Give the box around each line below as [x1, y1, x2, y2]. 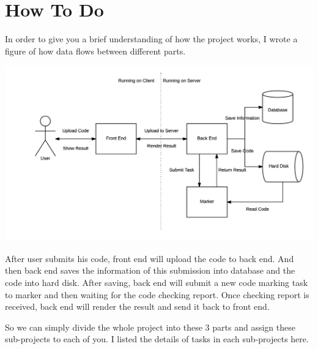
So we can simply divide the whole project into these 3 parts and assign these [5, 320, 295, 333]
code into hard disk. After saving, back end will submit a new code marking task [5, 276, 308, 289]
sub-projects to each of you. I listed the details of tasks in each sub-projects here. [5, 332, 309, 345]
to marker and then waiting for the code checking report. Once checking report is [5, 288, 309, 301]
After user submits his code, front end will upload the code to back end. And [5, 252, 294, 265]
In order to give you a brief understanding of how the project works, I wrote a [5, 32, 298, 45]
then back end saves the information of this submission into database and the [5, 264, 295, 277]
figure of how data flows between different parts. [5, 44, 186, 57]
